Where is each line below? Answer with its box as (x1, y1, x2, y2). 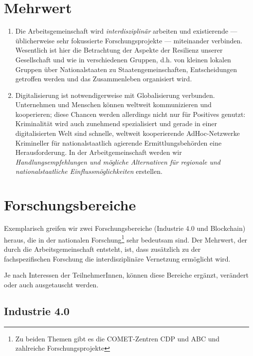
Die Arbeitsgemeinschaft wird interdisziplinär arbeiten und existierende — (15, 26, 237, 36)
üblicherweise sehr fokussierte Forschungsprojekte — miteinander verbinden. (15, 35, 243, 45)
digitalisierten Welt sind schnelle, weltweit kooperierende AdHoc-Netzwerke (15, 128, 240, 138)
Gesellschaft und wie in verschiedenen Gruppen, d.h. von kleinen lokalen (15, 54, 231, 64)
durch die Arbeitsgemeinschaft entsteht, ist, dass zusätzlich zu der (4, 244, 201, 254)
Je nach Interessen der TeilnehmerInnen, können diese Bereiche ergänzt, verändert (4, 270, 249, 280)
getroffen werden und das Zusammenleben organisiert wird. (15, 74, 192, 84)
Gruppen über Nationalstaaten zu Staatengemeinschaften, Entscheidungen (15, 64, 237, 74)
